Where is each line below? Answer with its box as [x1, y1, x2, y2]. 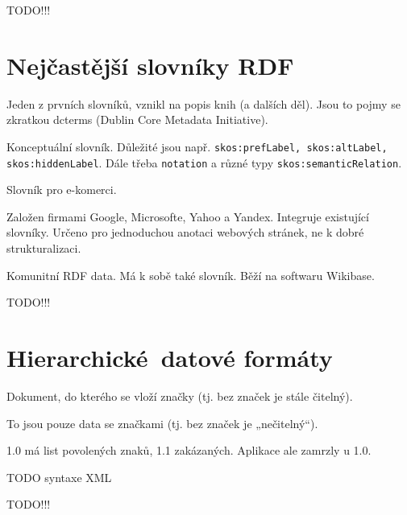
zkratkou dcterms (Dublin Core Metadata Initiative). [6, 111, 268, 128]
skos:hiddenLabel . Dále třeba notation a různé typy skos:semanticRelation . [6, 154, 402, 171]
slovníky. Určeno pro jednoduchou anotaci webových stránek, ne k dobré [6, 224, 364, 241]
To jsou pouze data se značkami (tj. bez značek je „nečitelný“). [6, 414, 318, 431]
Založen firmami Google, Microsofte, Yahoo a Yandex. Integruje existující [6, 208, 369, 225]
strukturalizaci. [6, 240, 81, 256]
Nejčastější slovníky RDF [6, 48, 294, 81]
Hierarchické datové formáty [6, 340, 333, 373]
